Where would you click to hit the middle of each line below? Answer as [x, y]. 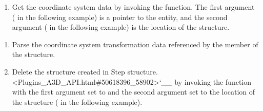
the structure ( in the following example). [77, 101]
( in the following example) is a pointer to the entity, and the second [120, 17]
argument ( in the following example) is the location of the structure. [121, 27]
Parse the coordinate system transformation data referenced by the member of [135, 44]
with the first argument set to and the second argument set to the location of [134, 92]
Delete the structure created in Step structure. [85, 71]
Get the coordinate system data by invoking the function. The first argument [133, 7]
